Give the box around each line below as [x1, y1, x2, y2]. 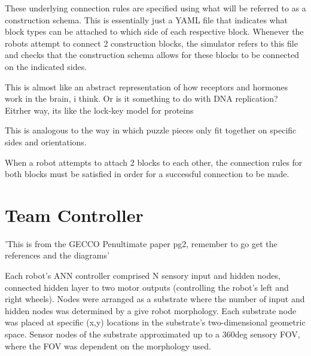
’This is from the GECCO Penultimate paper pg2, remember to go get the [5, 237, 278, 249]
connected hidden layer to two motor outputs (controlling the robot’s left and [5, 281, 289, 293]
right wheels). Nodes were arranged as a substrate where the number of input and [5, 293, 305, 305]
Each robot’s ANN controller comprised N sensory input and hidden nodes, [5, 269, 280, 282]
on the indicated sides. [5, 60, 87, 72]
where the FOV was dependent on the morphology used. [5, 339, 211, 352]
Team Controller [5, 202, 144, 227]
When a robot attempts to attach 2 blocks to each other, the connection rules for [5, 156, 303, 168]
